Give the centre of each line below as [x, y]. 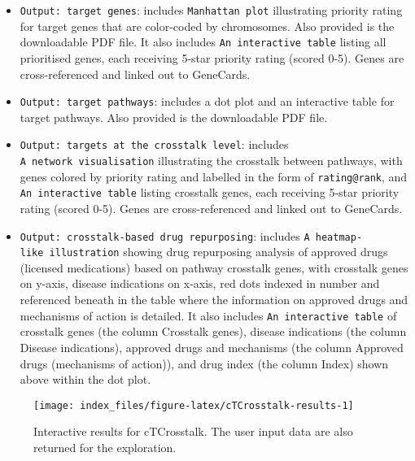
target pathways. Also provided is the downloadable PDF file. [174, 117]
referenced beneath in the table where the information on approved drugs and [214, 300]
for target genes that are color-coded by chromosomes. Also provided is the [207, 26]
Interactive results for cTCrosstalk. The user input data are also [193, 431]
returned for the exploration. [105, 447]
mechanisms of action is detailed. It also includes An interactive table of [208, 315]
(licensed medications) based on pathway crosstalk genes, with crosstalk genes [214, 267]
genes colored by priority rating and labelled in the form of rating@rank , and [214, 176]
